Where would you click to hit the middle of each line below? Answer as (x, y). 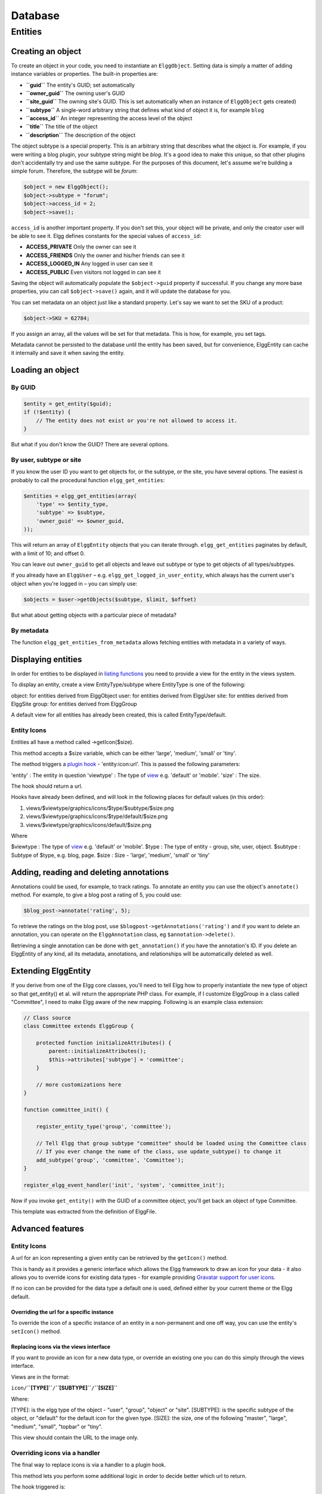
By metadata (30, 630)
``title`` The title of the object (62, 127)
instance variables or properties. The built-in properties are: (84, 74)
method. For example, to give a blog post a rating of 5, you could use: (96, 895)
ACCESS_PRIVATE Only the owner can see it (81, 247)
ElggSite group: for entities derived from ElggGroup (74, 704)
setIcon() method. (36, 1331)
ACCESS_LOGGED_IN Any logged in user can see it (89, 264)
